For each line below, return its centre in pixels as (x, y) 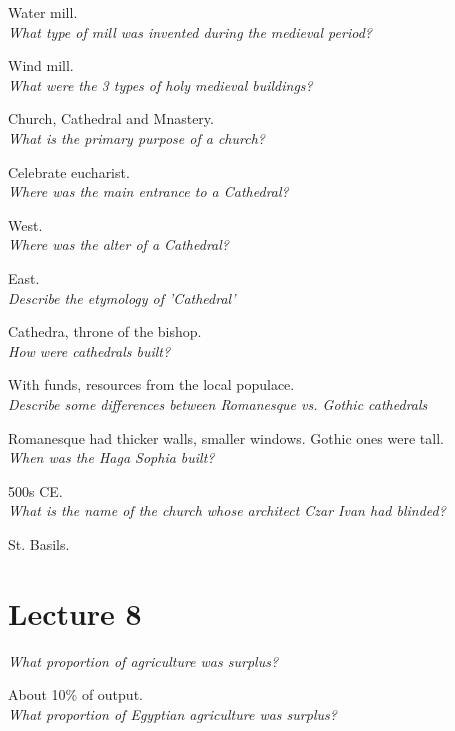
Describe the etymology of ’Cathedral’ (122, 297)
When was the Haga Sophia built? (111, 457)
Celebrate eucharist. (69, 171)
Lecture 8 (75, 612)
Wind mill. (41, 65)
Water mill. (43, 12)
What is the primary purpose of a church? (136, 137)
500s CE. (35, 490)
